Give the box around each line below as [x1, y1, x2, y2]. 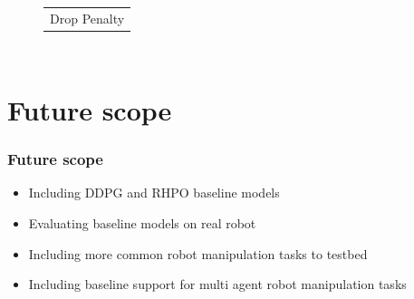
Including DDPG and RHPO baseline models [28, 183, 280, 202]
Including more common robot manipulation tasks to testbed [28, 244, 368, 263]
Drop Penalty [50, 8, 125, 27]
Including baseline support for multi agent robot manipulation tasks [28, 275, 407, 294]
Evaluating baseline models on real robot [28, 214, 256, 233]
